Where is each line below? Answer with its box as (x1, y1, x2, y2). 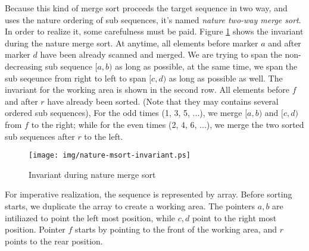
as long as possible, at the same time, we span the (115, 59, 298, 72)
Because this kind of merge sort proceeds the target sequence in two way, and (5, 2, 288, 14)
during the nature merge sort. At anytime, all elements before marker (5, 36, 258, 49)
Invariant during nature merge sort (29, 168, 156, 180)
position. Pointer (5, 223, 65, 236)
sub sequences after (5, 130, 75, 142)
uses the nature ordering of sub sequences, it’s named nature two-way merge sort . (5, 13, 301, 26)
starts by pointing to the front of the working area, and (75, 223, 277, 236)
